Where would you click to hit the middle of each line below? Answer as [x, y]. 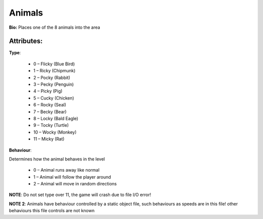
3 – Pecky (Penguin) [54, 84]
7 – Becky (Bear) [50, 112]
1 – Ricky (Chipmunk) [54, 71]
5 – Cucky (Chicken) [54, 98]
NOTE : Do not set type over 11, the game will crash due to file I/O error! [80, 195]
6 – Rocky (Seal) [50, 105]
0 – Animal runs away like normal [66, 170]
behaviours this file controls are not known [52, 211]
